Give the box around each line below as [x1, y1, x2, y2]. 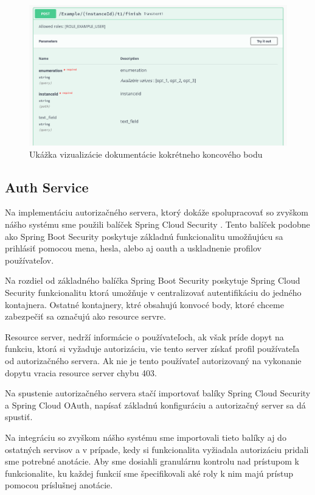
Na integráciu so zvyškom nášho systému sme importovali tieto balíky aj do [5, 430, 286, 443]
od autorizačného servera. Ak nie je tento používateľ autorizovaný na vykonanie [5, 354, 302, 367]
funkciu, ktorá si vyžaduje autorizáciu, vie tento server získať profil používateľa [5, 342, 300, 355]
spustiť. [5, 410, 33, 423]
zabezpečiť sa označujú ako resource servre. [5, 310, 166, 323]
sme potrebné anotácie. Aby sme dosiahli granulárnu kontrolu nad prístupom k [5, 455, 299, 468]
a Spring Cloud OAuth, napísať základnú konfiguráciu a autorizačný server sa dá [5, 398, 306, 411]
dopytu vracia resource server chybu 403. [5, 366, 157, 379]
